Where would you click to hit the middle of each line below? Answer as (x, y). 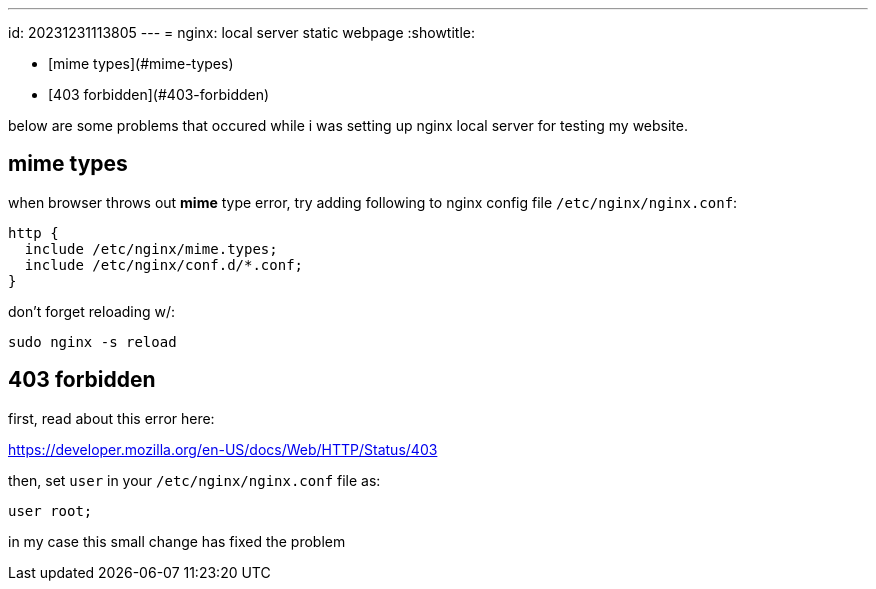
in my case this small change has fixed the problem (177, 541)
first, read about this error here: (111, 418)
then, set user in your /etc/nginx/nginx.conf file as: (194, 480)
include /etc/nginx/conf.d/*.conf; (164, 264)
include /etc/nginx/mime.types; (151, 248)
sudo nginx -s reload (92, 341)
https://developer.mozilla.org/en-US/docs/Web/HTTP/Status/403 (223, 449)
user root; (50, 510)
